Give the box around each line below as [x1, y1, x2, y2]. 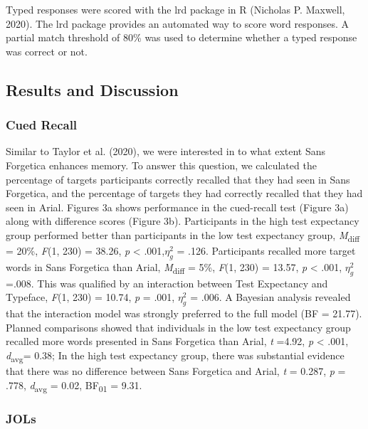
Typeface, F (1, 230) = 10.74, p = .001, [6, 290, 175, 304]
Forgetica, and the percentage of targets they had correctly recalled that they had [6, 186, 363, 201]
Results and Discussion [6, 78, 179, 100]
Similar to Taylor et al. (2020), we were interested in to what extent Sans [6, 144, 326, 159]
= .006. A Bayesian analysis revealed [190, 290, 351, 304]
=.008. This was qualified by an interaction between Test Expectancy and [6, 275, 328, 290]
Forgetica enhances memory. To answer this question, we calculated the [6, 157, 317, 172]
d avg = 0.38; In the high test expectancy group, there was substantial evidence [6, 347, 345, 364]
